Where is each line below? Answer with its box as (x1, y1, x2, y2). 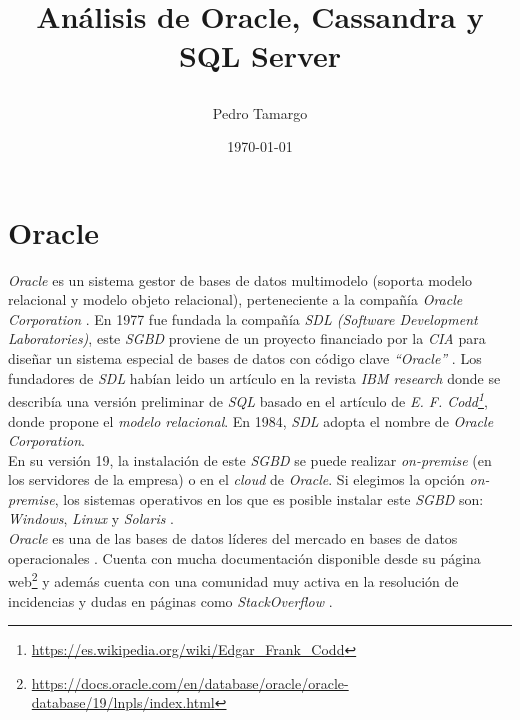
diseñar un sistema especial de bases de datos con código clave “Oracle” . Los (8, 348, 482, 369)
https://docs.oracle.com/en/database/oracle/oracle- (31, 672, 349, 693)
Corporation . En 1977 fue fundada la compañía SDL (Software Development (8, 308, 478, 329)
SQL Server (178, 35, 342, 76)
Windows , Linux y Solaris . (8, 508, 175, 529)
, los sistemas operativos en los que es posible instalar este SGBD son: (54, 488, 484, 509)
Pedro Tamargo (212, 102, 308, 123)
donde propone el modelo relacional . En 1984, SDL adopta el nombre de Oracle (8, 410, 494, 431)
